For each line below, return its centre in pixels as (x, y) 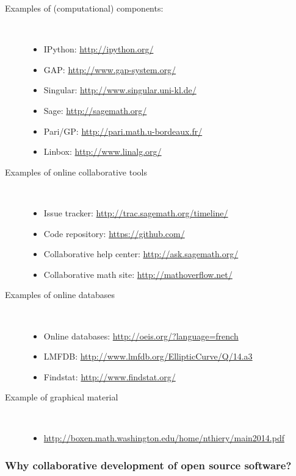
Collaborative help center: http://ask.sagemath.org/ (141, 254)
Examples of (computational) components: (84, 8)
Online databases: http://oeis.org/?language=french (141, 336)
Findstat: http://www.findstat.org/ (110, 376)
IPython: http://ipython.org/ (99, 49)
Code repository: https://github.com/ (114, 233)
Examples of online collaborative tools (76, 172)
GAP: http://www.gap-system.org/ (110, 69)
